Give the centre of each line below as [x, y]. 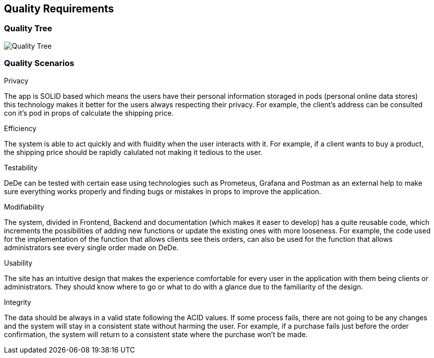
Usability [18, 263]
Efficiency [20, 128]
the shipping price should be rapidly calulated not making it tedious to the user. [133, 152]
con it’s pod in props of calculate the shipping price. [89, 113]
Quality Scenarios [39, 63]
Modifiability [24, 207]
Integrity [18, 302]
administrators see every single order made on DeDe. [91, 247]
